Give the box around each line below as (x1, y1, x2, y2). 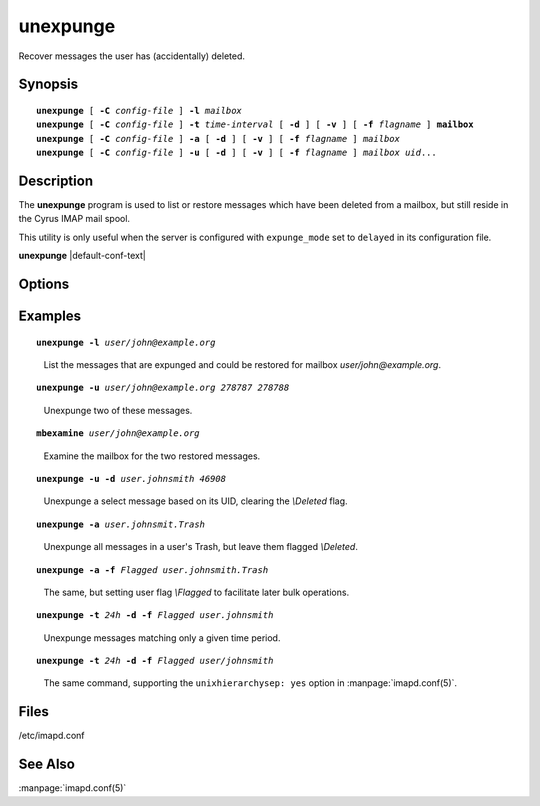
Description (18, 172, 94, 189)
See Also (18, 756, 75, 773)
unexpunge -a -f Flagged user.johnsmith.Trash (36, 564, 269, 575)
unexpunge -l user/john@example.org (36, 336, 216, 348)
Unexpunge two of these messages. (43, 404, 193, 416)
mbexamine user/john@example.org (36, 428, 200, 439)
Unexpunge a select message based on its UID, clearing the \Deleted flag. (43, 495, 349, 507)
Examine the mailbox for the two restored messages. (43, 450, 261, 462)
